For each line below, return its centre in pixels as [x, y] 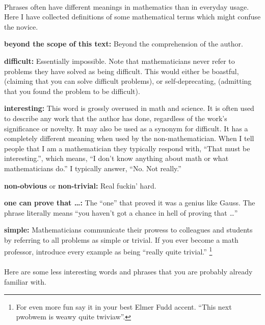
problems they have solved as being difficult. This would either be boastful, [122, 71]
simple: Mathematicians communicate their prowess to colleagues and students [128, 230]
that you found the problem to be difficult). [72, 91]
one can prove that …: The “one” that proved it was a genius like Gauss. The [130, 203]
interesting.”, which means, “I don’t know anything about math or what [116, 158]
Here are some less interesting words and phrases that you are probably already [128, 272]
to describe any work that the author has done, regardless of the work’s [116, 118]
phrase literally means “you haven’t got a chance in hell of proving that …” [121, 212]
